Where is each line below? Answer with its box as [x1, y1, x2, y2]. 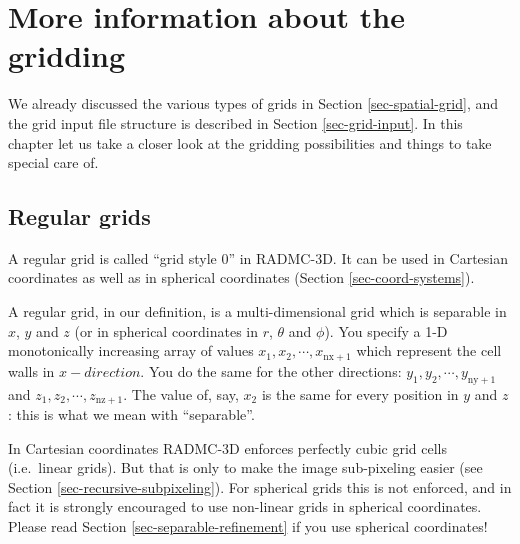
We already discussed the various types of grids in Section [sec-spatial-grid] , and [8, 93, 499, 114]
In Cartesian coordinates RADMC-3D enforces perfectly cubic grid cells [8, 437, 447, 458]
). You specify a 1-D [324, 320, 448, 341]
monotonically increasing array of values [8, 340, 254, 361]
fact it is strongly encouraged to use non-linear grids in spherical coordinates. [8, 496, 482, 517]
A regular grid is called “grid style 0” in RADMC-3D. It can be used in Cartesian [8, 247, 509, 268]
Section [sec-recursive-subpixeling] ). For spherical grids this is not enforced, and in [8, 476, 512, 497]
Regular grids [8, 201, 151, 232]
